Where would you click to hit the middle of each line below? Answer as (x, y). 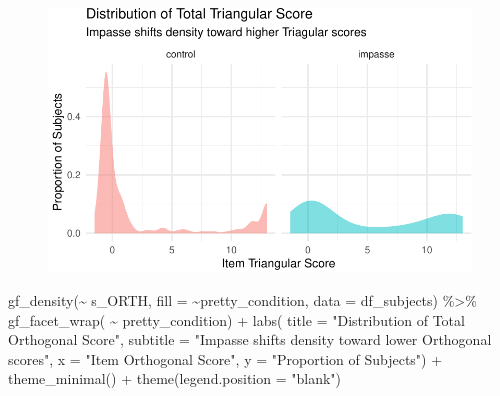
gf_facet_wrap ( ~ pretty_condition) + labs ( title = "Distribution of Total (236, 319)
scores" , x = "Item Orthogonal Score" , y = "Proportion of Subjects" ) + (225, 358)
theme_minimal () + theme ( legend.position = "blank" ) (175, 378)
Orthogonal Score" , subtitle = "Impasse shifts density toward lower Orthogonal (250, 339)
